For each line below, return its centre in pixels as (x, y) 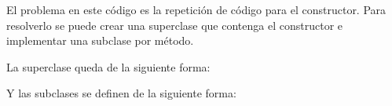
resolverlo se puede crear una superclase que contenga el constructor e (174, 25)
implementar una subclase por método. (100, 40)
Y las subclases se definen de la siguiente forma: (121, 93)
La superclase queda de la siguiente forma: (108, 66)
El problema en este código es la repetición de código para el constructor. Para (196, 9)
